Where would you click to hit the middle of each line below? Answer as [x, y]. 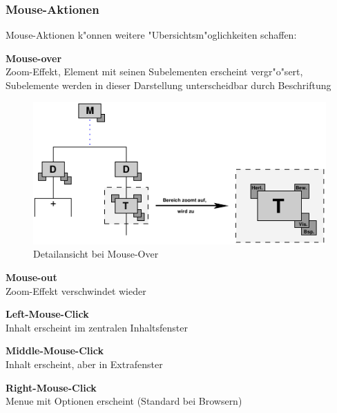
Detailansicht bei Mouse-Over [96, 254]
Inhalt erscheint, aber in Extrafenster [84, 364]
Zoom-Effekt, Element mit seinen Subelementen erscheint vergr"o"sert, [154, 71]
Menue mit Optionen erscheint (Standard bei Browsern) [124, 401]
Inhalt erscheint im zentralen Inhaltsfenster [97, 327]
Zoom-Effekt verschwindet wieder [76, 290]
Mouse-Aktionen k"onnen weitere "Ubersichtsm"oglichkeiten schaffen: [151, 35]
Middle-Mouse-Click [55, 350]
